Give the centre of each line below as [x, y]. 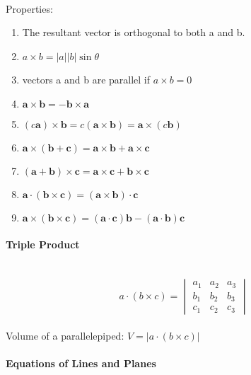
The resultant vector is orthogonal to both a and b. [134, 32]
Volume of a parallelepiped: [65, 335]
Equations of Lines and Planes [81, 363]
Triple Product [43, 244]
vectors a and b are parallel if [86, 79]
